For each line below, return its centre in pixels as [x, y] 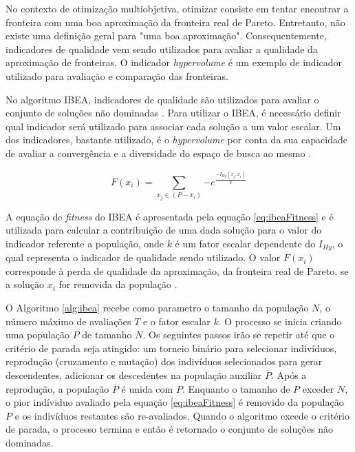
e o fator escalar [176, 321]
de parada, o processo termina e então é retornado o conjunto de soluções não [170, 429]
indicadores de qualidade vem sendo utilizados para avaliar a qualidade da [162, 49]
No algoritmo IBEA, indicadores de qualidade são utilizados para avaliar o [162, 99]
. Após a [289, 374]
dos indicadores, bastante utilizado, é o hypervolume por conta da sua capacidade [176, 140]
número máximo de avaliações [68, 321]
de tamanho [107, 335]
